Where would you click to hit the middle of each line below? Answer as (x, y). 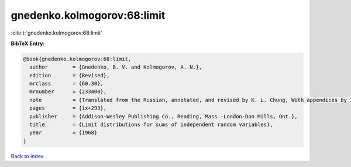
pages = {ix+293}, (68, 108)
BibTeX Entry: (28, 43)
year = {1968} (63, 133)
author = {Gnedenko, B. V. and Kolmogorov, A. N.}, (116, 67)
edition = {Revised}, (70, 75)
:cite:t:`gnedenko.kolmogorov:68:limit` (56, 33)
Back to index (27, 156)
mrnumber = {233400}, (68, 92)
